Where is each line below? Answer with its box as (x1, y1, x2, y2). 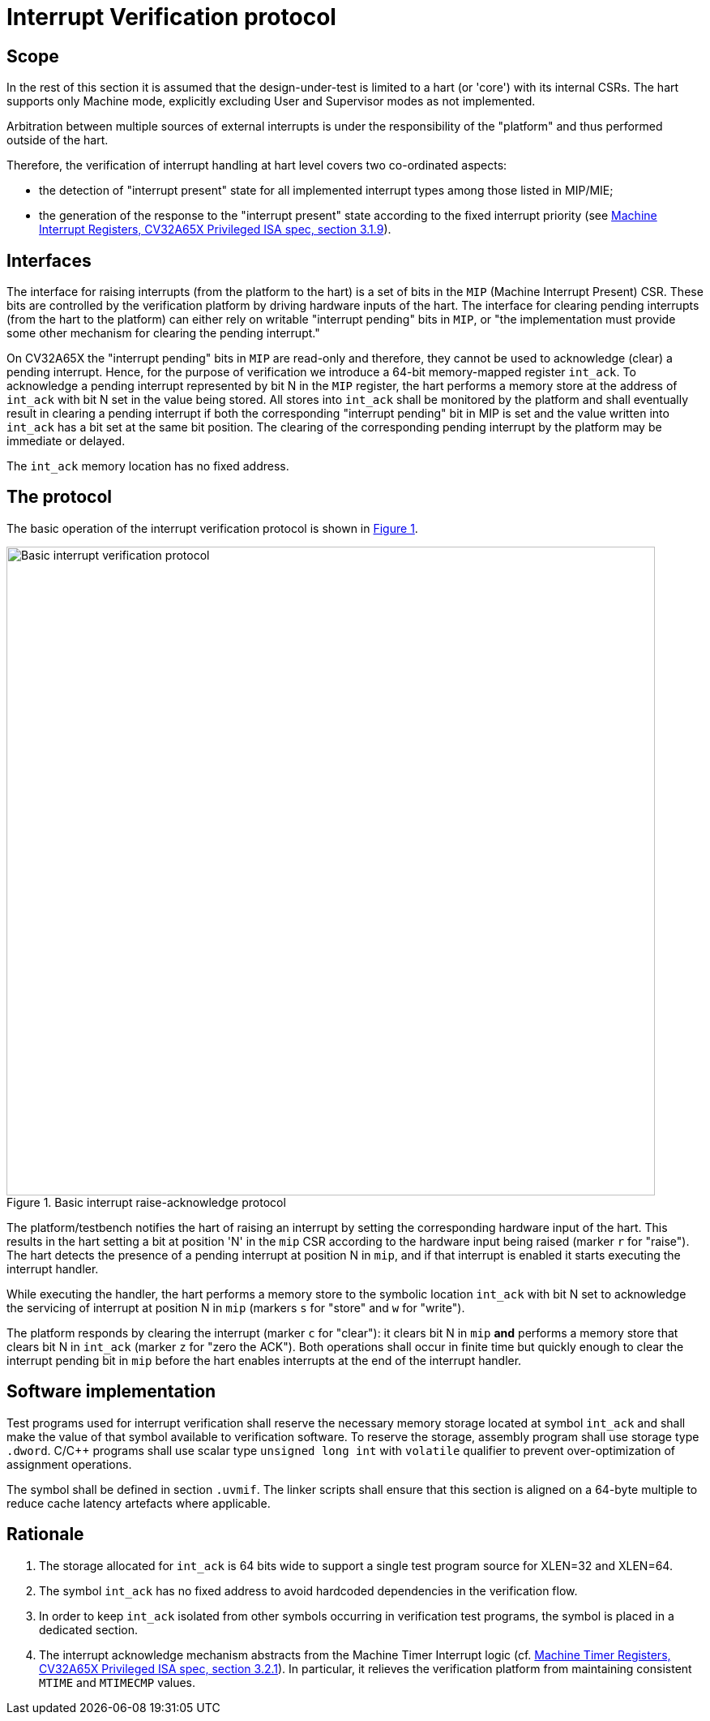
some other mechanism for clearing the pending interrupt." (6, 326, 320, 341)
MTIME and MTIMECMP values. (39, 1675, 196, 1689)
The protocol (6, 487, 113, 508)
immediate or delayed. (6, 434, 126, 448)
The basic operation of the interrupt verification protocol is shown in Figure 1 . (6, 521, 418, 535)
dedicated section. (39, 1622, 139, 1637)
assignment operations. (6, 1457, 132, 1471)
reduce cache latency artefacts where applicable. (6, 1496, 271, 1510)
